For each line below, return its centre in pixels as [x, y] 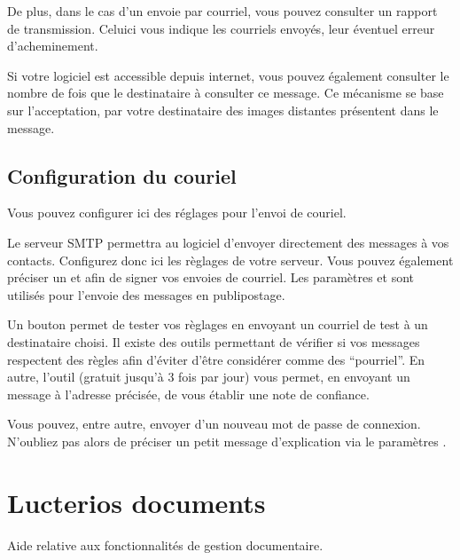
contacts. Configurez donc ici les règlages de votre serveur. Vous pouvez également [230, 260]
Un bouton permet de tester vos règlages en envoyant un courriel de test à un [218, 324]
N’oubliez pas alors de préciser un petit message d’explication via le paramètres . [227, 441]
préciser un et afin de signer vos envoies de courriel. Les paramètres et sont [211, 277]
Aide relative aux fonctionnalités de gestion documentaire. [165, 544]
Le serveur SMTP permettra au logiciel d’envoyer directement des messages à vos [228, 242]
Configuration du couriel [122, 175]
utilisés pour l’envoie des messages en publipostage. [146, 294]
